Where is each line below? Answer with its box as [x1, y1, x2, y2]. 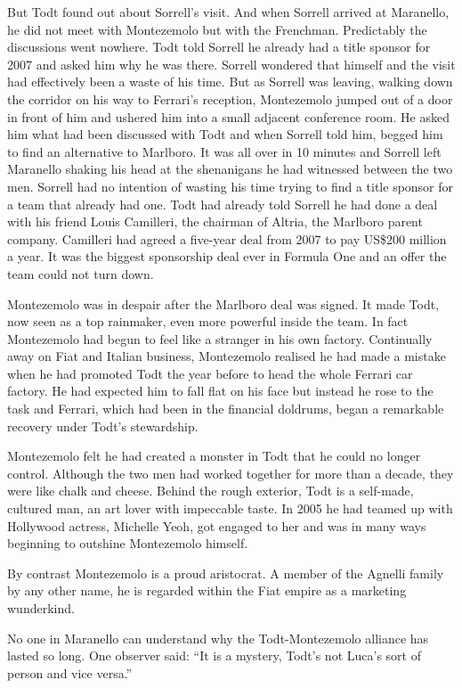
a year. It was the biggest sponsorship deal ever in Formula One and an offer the [7, 247, 447, 266]
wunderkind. [7, 599, 75, 617]
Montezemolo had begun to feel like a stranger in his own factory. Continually [7, 329, 433, 348]
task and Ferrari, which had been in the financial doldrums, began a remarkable [7, 399, 444, 418]
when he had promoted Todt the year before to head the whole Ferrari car [7, 364, 413, 382]
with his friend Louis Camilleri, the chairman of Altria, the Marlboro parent [7, 212, 423, 231]
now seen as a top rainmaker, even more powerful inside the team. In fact [7, 312, 409, 331]
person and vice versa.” [7, 663, 133, 682]
